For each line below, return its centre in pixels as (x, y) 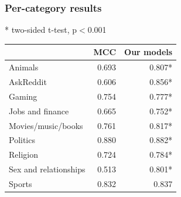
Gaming (23, 96)
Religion (23, 154)
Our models (148, 52)
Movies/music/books (46, 125)
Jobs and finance (39, 111)
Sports (21, 183)
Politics (22, 140)
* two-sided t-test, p (41, 30)
